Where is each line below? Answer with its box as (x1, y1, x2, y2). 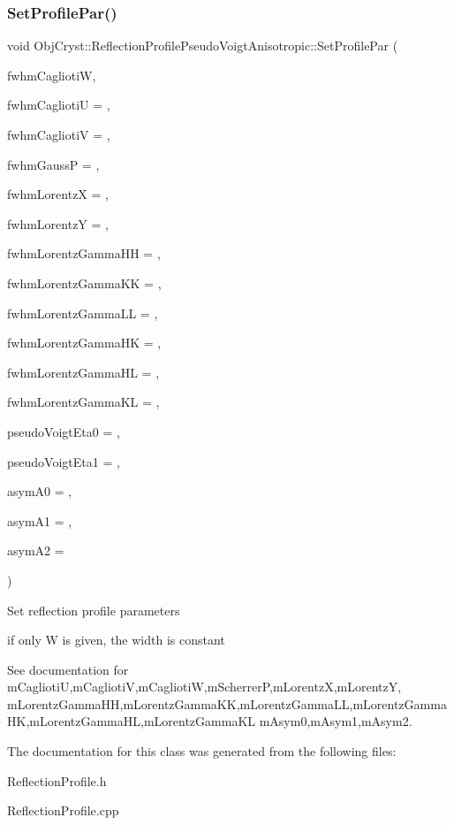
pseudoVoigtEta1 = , (7, 452, 120, 470)
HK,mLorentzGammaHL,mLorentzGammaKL (7, 712, 256, 730)
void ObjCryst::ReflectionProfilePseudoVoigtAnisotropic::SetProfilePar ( (7, 36, 398, 55)
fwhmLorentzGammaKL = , (7, 393, 160, 411)
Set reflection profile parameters (7, 600, 180, 619)
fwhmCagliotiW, (7, 65, 96, 84)
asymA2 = (7, 541, 64, 560)
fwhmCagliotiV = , (7, 126, 110, 143)
